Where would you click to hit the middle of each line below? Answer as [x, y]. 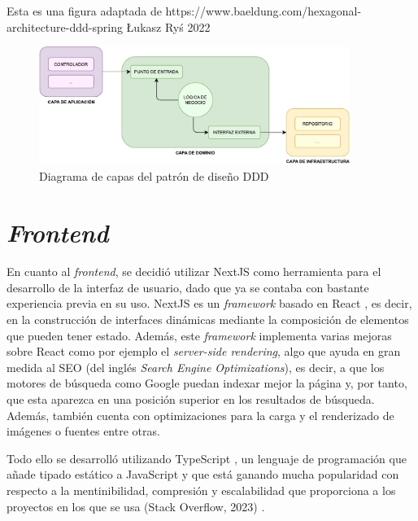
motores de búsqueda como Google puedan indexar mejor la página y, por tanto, [207, 383]
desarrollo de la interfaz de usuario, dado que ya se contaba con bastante [188, 287]
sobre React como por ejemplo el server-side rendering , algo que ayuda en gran [204, 351]
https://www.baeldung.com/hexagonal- [263, 11]
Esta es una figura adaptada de [84, 11]
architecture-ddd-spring [65, 26]
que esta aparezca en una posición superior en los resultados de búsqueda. [191, 398]
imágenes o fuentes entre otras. [83, 431]
